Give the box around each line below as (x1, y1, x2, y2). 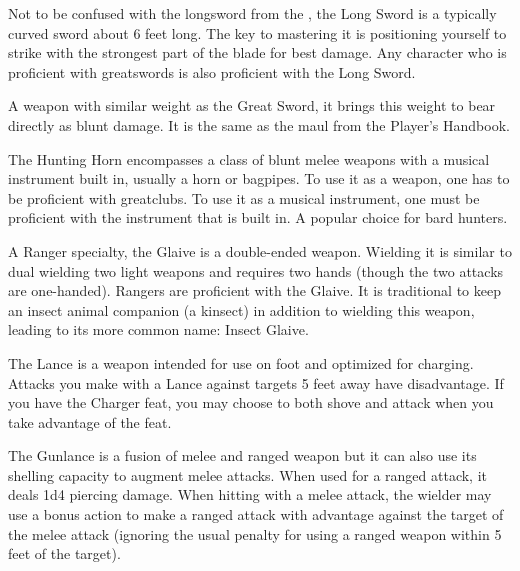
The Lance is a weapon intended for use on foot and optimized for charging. (8, 352, 474, 373)
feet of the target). (8, 543, 121, 564)
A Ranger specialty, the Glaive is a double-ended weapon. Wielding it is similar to (8, 240, 512, 261)
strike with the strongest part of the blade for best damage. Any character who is (8, 42, 507, 63)
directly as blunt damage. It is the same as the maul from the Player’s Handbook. (8, 114, 510, 135)
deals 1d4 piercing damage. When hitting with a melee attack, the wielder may (8, 484, 492, 505)
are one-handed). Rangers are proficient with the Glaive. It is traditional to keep (8, 280, 501, 301)
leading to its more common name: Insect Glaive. (8, 319, 309, 340)
